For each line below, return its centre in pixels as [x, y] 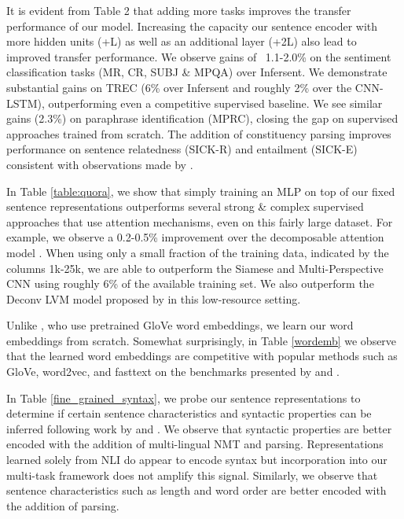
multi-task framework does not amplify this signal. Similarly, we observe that [192, 475]
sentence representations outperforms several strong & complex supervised [185, 206]
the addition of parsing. [63, 505]
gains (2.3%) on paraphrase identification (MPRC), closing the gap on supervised [202, 118]
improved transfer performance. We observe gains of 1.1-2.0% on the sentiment [199, 56]
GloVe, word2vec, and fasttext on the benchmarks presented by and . [173, 372]
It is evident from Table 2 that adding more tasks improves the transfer [179, 10]
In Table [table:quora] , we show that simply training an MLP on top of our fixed [201, 191]
